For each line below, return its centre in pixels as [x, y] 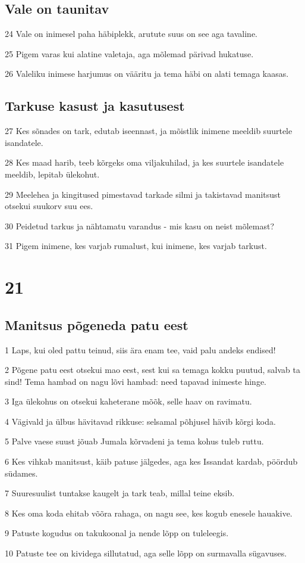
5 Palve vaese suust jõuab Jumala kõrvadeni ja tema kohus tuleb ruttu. [134, 441]
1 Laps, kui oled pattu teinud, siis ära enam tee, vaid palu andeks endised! [140, 349]
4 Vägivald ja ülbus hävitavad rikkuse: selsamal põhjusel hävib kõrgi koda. [140, 421]
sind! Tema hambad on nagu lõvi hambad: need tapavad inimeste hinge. [136, 381]
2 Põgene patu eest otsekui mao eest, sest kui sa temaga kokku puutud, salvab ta [152, 370]
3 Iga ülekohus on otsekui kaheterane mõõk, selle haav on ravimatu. [128, 401]
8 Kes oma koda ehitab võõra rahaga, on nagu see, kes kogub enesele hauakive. [149, 513]
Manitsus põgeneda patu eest [97, 324]
